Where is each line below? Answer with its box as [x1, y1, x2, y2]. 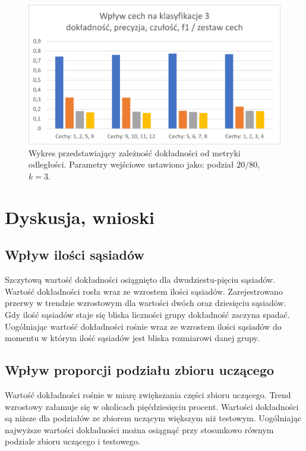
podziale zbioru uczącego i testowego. [5, 435, 140, 447]
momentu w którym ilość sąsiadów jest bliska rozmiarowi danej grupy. [5, 332, 260, 344]
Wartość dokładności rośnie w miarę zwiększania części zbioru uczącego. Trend [5, 388, 291, 400]
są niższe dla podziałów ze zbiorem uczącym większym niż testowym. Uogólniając [5, 412, 302, 424]
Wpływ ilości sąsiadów [5, 245, 144, 264]
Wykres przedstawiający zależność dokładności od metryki [29, 146, 241, 159]
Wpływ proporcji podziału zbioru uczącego [5, 361, 275, 379]
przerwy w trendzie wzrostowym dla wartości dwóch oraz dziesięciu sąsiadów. [5, 297, 286, 309]
